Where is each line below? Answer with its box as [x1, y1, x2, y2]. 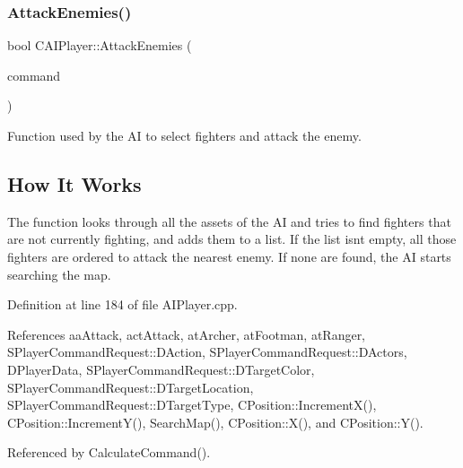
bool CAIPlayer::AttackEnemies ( [7, 36, 192, 55]
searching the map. [7, 264, 111, 283]
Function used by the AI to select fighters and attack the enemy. [7, 126, 362, 144]
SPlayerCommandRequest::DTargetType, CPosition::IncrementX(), [7, 395, 377, 414]
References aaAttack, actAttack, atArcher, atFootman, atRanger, [7, 325, 366, 343]
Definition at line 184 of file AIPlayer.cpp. [7, 295, 238, 314]
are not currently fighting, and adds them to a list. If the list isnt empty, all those [7, 230, 457, 248]
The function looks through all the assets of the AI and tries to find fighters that [7, 212, 451, 230]
